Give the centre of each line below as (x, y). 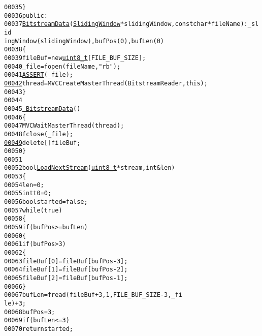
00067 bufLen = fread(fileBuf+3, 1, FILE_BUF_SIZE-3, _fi (93, 295)
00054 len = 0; (24, 185)
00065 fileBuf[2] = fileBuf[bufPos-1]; (66, 278)
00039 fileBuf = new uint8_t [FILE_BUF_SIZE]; (75, 58)
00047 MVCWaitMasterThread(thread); (64, 126)
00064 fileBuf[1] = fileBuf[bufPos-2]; (66, 270)
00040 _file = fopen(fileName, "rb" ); (62, 66)
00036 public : (26, 16)
